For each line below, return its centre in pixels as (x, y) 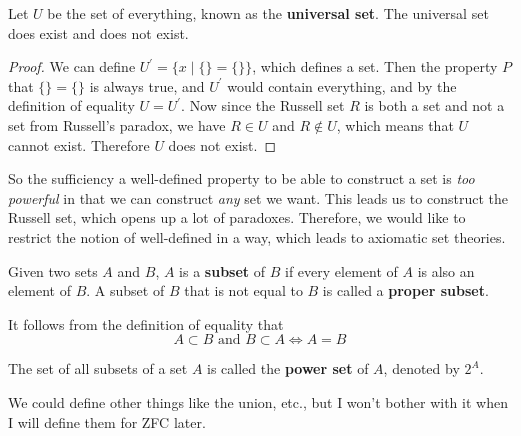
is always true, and (147, 85)
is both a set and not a (434, 105)
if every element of (341, 270)
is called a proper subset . (405, 290)
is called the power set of (288, 368)
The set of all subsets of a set (98, 368)
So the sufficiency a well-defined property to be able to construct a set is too (241, 178)
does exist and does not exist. (98, 32)
